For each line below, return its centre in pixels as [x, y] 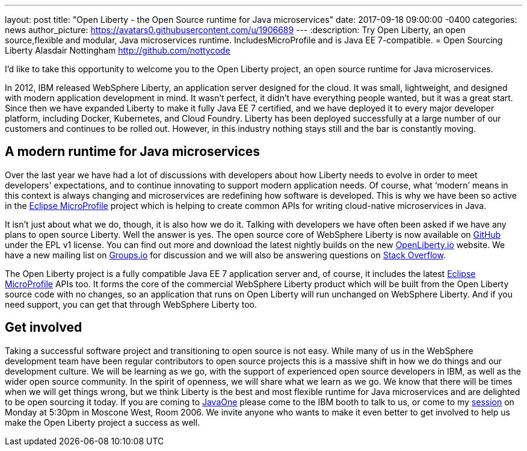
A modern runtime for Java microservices [133, 152]
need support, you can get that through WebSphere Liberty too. [131, 304]
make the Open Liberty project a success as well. [103, 422]
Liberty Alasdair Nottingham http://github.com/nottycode [118, 50]
